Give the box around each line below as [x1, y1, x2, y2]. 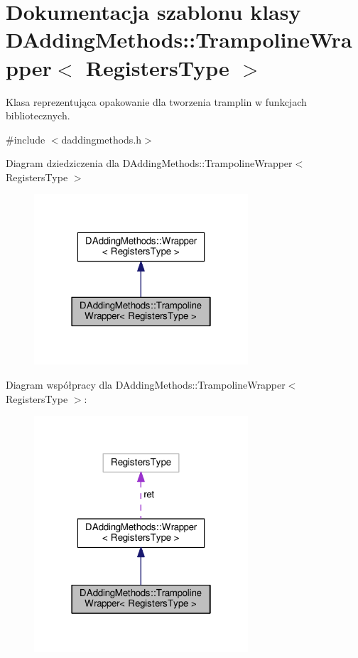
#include [6, 131, 45, 146]
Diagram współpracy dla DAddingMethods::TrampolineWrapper [6, 377, 286, 392]
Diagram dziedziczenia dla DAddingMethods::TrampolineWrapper [6, 156, 293, 171]
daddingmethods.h [61, 131, 142, 146]
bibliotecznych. [6, 108, 70, 123]
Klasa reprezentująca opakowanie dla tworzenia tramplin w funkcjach [6, 94, 307, 109]
